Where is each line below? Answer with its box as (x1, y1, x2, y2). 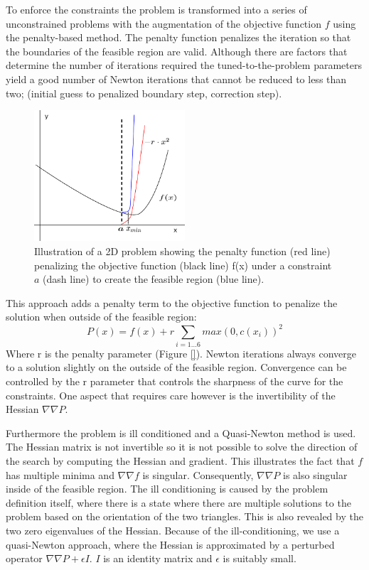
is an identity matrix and (103, 551, 213, 566)
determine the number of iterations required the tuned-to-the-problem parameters (6, 58, 362, 72)
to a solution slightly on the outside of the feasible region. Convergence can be (6, 360, 347, 375)
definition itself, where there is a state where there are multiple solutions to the (6, 495, 351, 510)
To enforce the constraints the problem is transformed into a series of (6, 2, 307, 16)
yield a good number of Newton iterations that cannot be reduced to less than (6, 71, 347, 86)
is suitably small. (223, 551, 296, 566)
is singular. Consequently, (142, 467, 254, 482)
